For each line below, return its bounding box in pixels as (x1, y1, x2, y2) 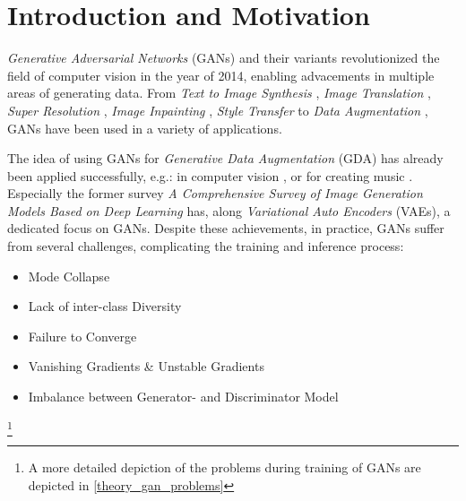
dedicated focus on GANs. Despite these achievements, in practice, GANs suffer (7, 219, 444, 238)
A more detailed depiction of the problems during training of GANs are (28, 457, 421, 476)
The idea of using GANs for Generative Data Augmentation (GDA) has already (7, 149, 444, 168)
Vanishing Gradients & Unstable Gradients (28, 357, 264, 376)
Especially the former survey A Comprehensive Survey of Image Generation (7, 184, 423, 203)
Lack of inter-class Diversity (28, 297, 182, 315)
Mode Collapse (28, 266, 110, 285)
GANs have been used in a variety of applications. (7, 118, 282, 137)
